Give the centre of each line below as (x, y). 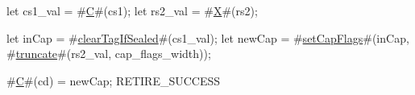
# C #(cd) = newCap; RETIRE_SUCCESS (114, 80)
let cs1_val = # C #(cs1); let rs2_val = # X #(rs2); (132, 10)
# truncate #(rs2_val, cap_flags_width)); (109, 54)
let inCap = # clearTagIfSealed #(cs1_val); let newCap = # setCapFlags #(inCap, (208, 37)
